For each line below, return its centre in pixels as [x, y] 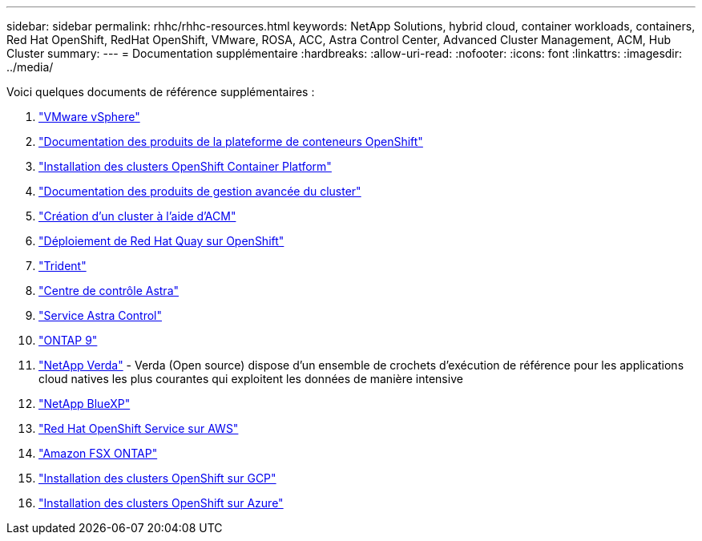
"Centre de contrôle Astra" [109, 291]
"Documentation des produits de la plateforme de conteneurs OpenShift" [231, 141]
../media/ [30, 67]
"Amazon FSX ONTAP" [98, 453]
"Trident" [63, 266]
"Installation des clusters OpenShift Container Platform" [185, 166]
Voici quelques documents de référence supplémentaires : [161, 92]
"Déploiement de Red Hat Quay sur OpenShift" [161, 241]
